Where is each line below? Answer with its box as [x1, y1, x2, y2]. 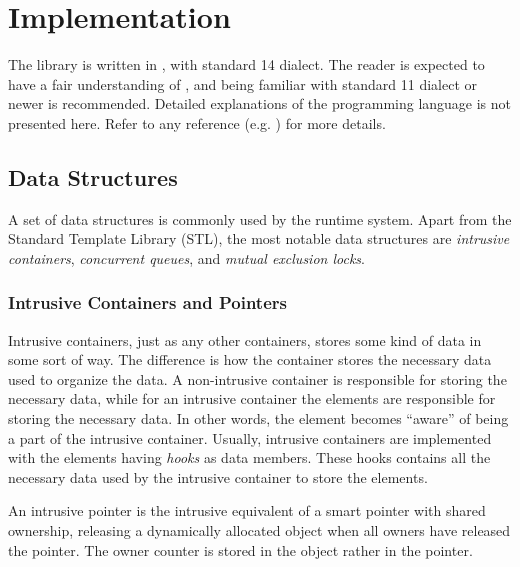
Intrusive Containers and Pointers [8, 290, 287, 315]
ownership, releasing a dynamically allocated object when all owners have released [8, 520, 511, 541]
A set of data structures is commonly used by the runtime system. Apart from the [8, 208, 512, 229]
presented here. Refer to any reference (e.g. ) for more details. [8, 112, 386, 133]
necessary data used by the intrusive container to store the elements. [8, 466, 428, 487]
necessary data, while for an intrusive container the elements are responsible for [8, 388, 496, 409]
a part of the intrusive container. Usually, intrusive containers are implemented [8, 427, 492, 448]
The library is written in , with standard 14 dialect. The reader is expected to [8, 54, 485, 75]
